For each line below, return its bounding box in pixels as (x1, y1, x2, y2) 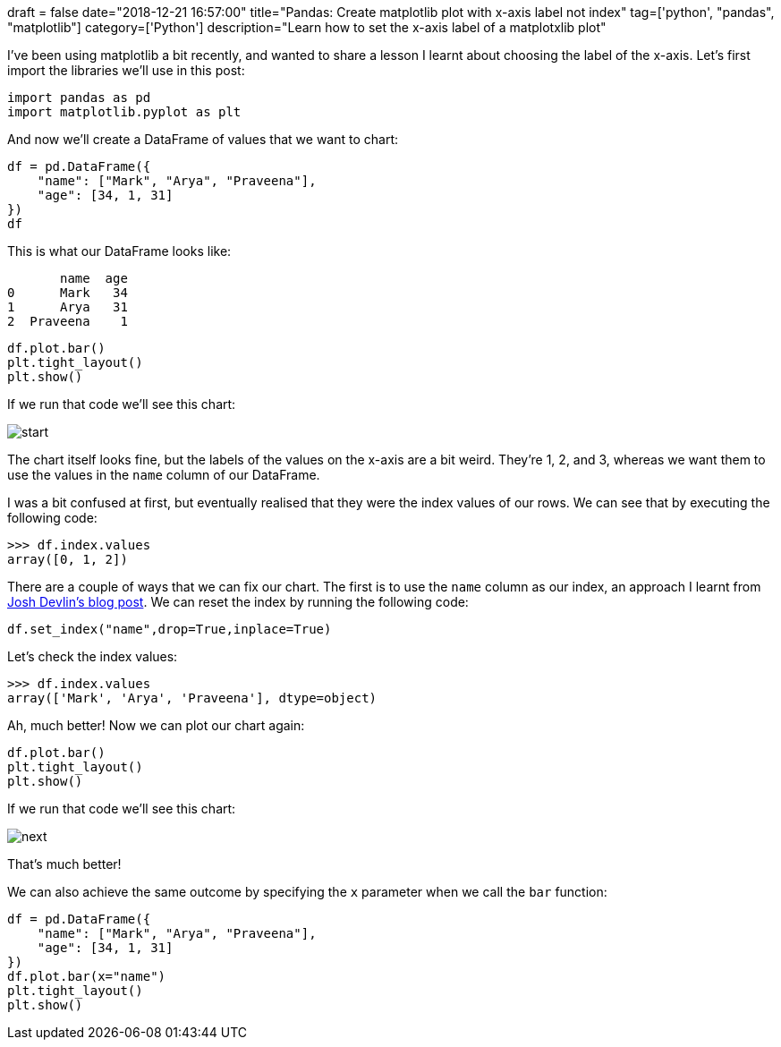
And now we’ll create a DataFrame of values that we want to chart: (7, 132, 399, 147)
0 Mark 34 (7, 285, 128, 300)
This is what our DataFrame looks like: (7, 243, 232, 259)
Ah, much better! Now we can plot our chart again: (7, 718, 305, 733)
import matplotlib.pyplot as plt (7, 105, 242, 119)
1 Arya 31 (7, 300, 128, 314)
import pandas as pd (7, 90, 151, 105)
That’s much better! (7, 856, 122, 872)
